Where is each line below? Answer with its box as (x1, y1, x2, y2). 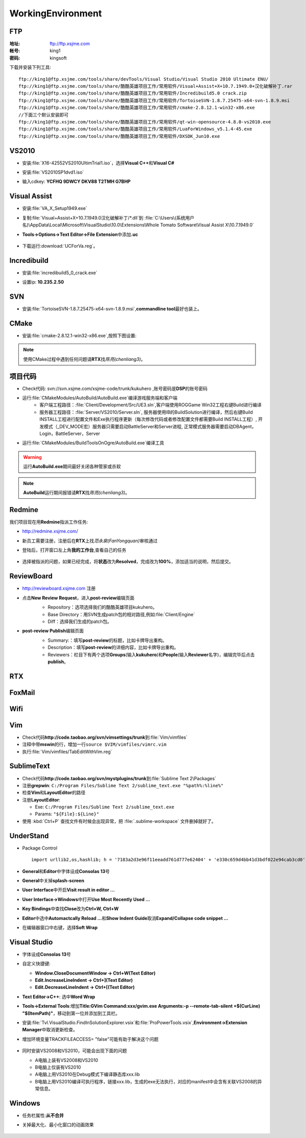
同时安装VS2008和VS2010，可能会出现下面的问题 (22, 1048, 127, 1054)
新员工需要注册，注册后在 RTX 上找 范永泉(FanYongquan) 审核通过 (22, 538, 158, 544)
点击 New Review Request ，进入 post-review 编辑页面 (22, 595, 135, 601)
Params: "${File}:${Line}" (35, 811, 99, 817)
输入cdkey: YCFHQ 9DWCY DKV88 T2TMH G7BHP (22, 179, 131, 185)
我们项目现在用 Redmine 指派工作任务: (9, 519, 88, 525)
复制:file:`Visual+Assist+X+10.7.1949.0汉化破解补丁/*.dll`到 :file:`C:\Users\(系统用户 (22, 214, 195, 221)
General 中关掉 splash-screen (22, 877, 84, 883)
